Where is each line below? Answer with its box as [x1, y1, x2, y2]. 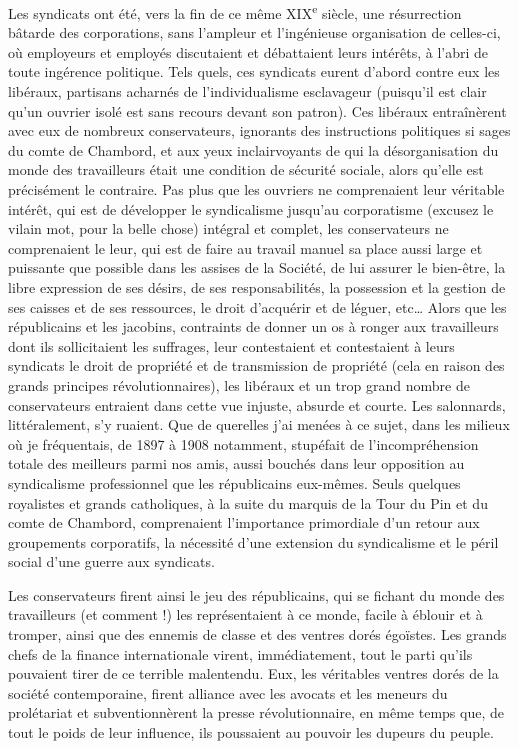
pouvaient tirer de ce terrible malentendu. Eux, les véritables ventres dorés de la [8, 663, 499, 684]
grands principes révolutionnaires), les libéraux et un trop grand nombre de [8, 374, 470, 395]
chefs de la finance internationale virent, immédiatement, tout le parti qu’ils [8, 643, 473, 664]
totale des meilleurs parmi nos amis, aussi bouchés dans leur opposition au [8, 453, 465, 474]
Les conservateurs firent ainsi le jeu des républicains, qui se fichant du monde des [8, 584, 505, 605]
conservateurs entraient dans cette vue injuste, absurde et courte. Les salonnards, [8, 394, 506, 415]
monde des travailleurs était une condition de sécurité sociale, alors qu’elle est [8, 159, 484, 180]
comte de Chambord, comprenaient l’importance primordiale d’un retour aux [8, 512, 480, 533]
